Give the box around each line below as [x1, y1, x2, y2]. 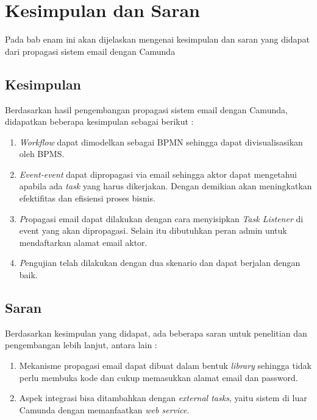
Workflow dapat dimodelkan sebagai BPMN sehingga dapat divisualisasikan [19, 135, 303, 148]
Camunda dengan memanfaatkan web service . [19, 403, 190, 416]
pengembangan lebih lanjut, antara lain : [5, 338, 157, 351]
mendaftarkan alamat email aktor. [19, 236, 148, 248]
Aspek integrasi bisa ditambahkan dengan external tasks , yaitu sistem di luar [19, 391, 307, 404]
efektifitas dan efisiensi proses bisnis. [19, 192, 155, 205]
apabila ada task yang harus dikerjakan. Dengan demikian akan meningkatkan [19, 180, 312, 192]
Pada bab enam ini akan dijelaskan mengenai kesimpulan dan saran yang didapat [5, 33, 310, 46]
